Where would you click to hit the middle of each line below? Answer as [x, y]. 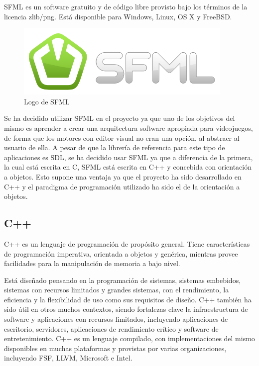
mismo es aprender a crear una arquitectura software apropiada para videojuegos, [129, 128]
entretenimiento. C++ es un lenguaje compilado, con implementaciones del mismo [129, 338]
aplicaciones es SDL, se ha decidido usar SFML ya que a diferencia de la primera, [129, 157]
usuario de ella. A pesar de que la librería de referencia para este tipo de [115, 147]
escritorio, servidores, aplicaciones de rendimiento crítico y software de [111, 328]
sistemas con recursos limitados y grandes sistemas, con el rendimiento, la [117, 290]
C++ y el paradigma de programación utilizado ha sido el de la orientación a [122, 186]
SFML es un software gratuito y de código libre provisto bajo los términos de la [126, 6]
